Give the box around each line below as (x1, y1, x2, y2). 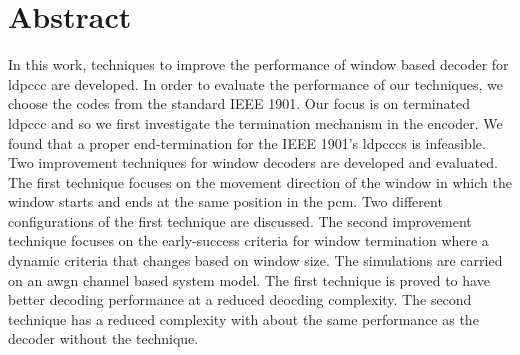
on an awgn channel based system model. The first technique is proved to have (8, 269, 490, 290)
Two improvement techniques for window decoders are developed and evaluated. (8, 152, 498, 173)
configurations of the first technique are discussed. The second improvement (8, 210, 472, 231)
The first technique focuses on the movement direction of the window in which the (8, 171, 512, 192)
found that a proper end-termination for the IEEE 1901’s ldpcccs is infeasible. (8, 132, 486, 153)
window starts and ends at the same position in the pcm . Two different (8, 191, 443, 212)
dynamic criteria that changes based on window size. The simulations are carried (8, 250, 503, 271)
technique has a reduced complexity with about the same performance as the (8, 308, 479, 329)
